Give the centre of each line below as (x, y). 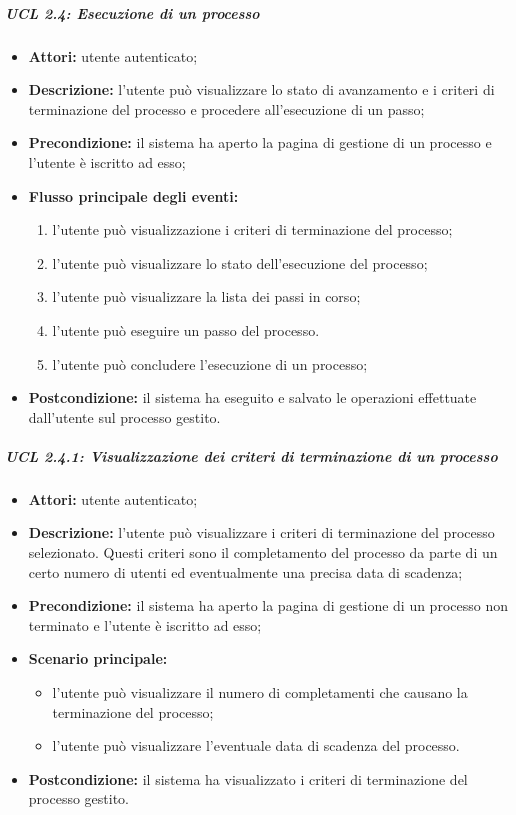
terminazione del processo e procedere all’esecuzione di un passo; (226, 108)
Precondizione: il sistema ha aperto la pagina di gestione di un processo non (268, 605)
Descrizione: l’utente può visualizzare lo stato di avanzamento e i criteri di (261, 89)
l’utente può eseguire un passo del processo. (186, 329)
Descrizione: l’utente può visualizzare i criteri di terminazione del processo (261, 532)
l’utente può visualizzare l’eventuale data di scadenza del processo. (256, 745)
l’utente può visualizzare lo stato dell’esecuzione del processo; (240, 262)
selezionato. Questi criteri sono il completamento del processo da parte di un (263, 552)
